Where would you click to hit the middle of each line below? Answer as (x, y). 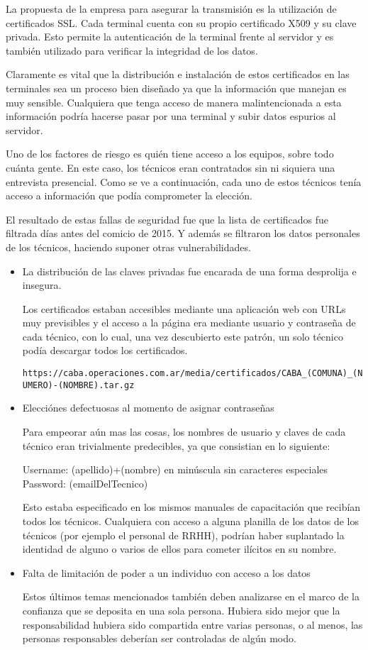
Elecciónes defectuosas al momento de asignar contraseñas (148, 408)
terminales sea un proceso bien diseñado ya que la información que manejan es (176, 88)
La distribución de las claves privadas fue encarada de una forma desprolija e (189, 271)
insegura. (42, 285)
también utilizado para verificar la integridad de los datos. (132, 50)
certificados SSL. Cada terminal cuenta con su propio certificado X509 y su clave (181, 22)
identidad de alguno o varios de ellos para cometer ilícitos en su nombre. (179, 549)
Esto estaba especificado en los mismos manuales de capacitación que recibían (191, 507)
